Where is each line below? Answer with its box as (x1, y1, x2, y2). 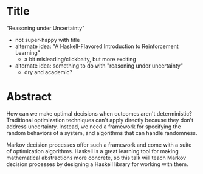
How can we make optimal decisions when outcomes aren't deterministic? (6, 110, 193, 117)
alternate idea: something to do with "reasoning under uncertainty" (15, 62, 184, 69)
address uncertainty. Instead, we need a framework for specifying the (6, 123, 181, 130)
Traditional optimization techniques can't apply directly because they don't (6, 116, 194, 124)
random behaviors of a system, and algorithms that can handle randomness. (6, 129, 198, 136)
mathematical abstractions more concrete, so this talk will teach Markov (6, 154, 187, 161)
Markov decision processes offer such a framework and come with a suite (6, 141, 192, 148)
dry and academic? (24, 68, 73, 75)
